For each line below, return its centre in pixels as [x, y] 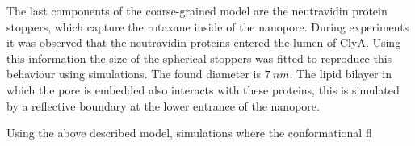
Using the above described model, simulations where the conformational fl [189, 133]
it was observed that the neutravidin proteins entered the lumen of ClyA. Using [204, 42]
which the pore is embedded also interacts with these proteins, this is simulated [203, 89]
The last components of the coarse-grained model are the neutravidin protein [197, 10]
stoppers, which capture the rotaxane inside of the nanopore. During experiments [208, 26]
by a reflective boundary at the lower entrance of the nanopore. [163, 105]
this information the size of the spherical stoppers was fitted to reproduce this [199, 58]
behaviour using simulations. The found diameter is [134, 74]
